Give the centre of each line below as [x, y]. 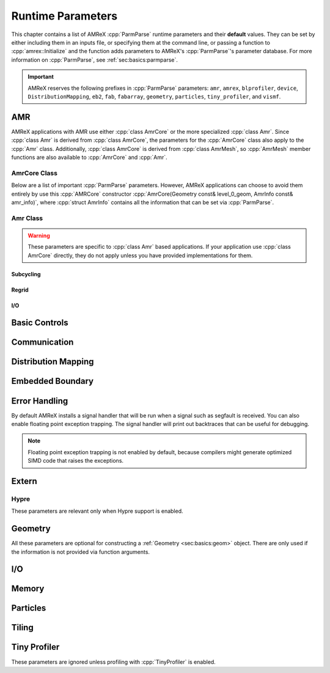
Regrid [20, 290]
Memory [28, 589]
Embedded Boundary [53, 381]
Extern [24, 481]
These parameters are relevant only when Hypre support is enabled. [97, 511]
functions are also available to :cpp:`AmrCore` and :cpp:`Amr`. [89, 157]
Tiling [22, 627]
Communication [42, 342]
